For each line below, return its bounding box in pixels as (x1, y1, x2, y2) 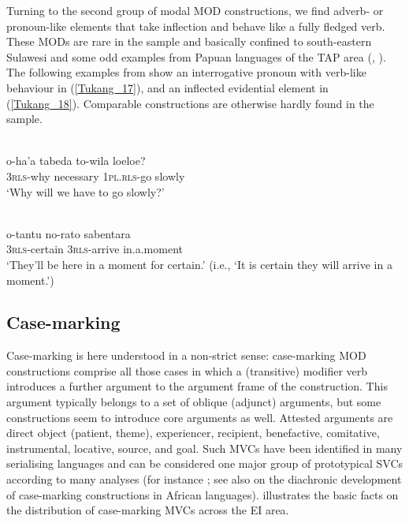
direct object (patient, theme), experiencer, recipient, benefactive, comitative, (6, 424, 380, 441)
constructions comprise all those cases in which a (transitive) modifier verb (6, 362, 368, 379)
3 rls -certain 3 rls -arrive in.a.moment (6, 241, 183, 257)
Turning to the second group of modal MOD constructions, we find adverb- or (6, 2, 384, 18)
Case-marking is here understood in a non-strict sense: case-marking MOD (6, 347, 366, 364)
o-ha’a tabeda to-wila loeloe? (6, 152, 146, 169)
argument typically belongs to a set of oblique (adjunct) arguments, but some (6, 394, 381, 410)
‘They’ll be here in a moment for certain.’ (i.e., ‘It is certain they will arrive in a (6, 256, 392, 272)
